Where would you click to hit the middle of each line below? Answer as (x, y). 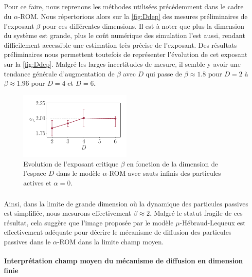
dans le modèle (78, 173)
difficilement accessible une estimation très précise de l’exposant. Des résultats (120, 45)
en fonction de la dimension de (172, 163)
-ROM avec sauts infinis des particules (164, 173)
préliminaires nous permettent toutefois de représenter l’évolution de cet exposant (126, 54)
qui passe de (164, 73)
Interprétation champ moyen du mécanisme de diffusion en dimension (124, 261)
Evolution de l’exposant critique (71, 163)
